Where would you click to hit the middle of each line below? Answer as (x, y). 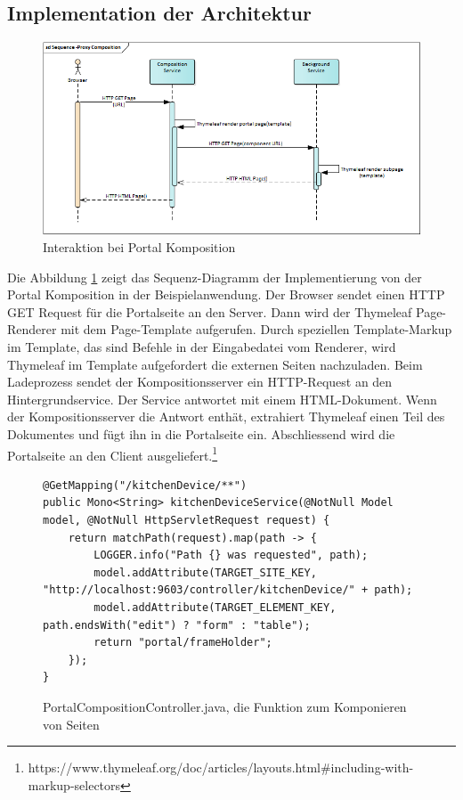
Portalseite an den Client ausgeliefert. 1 (113, 453)
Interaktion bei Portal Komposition (139, 247)
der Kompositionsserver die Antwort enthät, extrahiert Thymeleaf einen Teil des (226, 416)
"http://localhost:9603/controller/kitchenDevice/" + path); (228, 590)
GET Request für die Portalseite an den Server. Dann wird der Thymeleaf (210, 311)
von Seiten (71, 724)
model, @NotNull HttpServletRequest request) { (187, 520)
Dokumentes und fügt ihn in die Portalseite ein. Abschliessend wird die (201, 433)
